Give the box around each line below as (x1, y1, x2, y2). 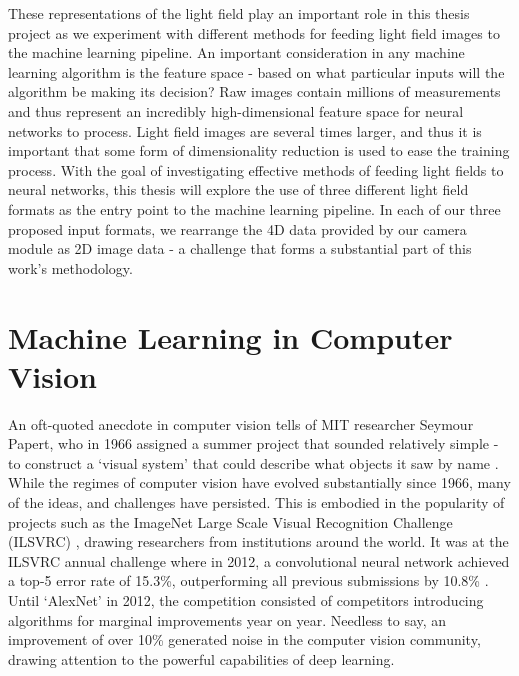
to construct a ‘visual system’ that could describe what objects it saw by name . (8, 452, 499, 473)
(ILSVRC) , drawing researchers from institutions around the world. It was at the (8, 531, 509, 552)
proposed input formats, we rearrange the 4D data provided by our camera (8, 218, 467, 239)
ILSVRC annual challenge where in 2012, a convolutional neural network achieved (8, 550, 510, 571)
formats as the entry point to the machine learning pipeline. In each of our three (8, 198, 501, 219)
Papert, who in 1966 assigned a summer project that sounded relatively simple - (8, 433, 499, 454)
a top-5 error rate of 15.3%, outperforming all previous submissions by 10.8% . (8, 570, 489, 591)
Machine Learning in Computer (8, 316, 453, 357)
